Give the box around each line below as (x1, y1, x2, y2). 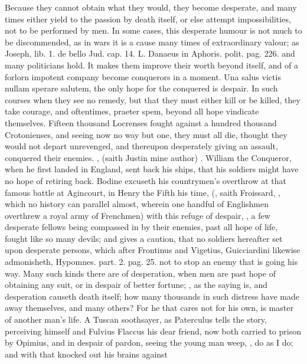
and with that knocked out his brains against (5, 347, 168, 360)
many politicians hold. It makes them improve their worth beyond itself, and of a (5, 58, 298, 71)
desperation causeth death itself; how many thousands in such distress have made (5, 290, 299, 302)
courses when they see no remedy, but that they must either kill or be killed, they (5, 93, 301, 106)
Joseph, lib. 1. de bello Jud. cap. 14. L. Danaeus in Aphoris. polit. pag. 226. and (5, 47, 295, 60)
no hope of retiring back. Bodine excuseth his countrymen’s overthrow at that (5, 174, 287, 186)
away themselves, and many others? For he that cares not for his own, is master (5, 301, 293, 314)
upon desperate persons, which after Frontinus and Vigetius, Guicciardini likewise (5, 244, 301, 256)
